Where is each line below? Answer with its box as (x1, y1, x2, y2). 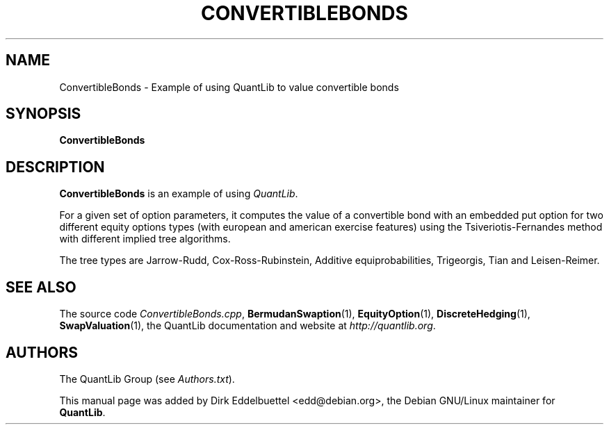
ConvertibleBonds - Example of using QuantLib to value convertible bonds (59, 81, 399, 93)
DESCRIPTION (6, 158, 105, 176)
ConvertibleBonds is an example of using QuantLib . (59, 188, 298, 200)
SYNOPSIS (6, 105, 81, 123)
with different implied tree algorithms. (59, 233, 231, 245)
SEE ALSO (6, 278, 76, 296)
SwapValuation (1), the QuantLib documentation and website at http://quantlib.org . (59, 320, 436, 332)
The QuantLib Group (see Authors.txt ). (59, 372, 235, 385)
